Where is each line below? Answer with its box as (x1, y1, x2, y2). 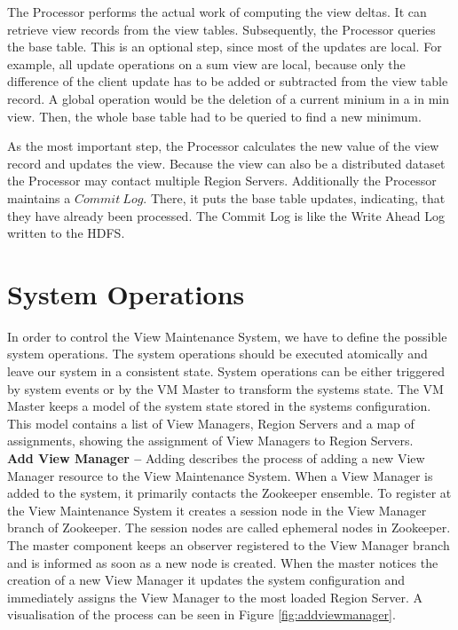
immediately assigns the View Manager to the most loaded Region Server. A (7, 587, 423, 606)
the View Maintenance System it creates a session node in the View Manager (7, 500, 427, 519)
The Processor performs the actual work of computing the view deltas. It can (7, 3, 427, 20)
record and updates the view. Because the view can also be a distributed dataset (7, 154, 446, 172)
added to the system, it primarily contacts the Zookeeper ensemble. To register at (7, 484, 452, 502)
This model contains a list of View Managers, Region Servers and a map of (7, 413, 415, 432)
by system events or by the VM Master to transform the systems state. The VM (7, 379, 444, 398)
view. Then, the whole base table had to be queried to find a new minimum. (7, 106, 422, 125)
